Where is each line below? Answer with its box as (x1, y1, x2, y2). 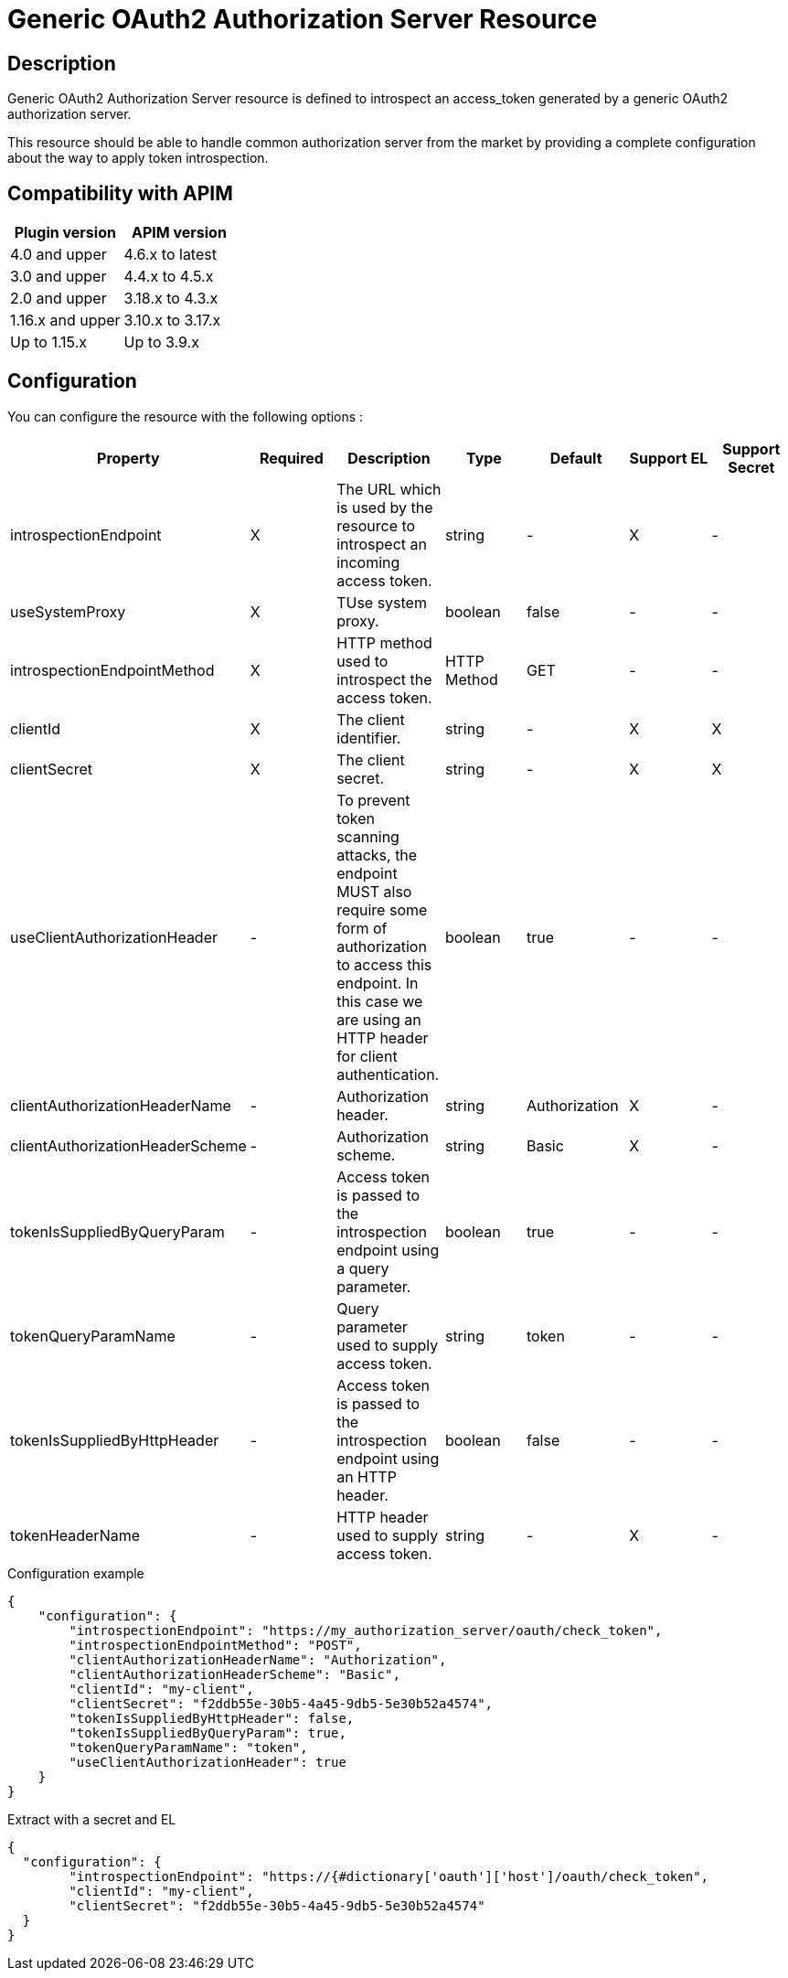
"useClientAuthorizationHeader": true (69, 1754, 346, 1770)
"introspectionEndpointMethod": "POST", (69, 1637, 362, 1652)
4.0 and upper (10, 245, 107, 264)
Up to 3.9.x (123, 333, 199, 352)
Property (97, 448, 160, 467)
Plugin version (14, 223, 116, 242)
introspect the (336, 669, 432, 689)
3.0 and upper (10, 267, 107, 286)
